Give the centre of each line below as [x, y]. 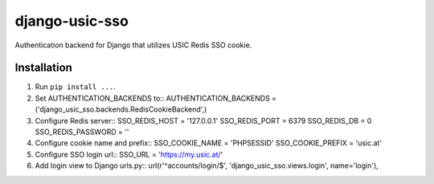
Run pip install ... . [75, 87]
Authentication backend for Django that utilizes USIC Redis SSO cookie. [133, 45]
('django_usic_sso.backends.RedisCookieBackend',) [121, 109]
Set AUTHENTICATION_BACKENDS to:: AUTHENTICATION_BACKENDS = [156, 98]
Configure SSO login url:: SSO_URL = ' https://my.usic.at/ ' [129, 154]
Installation [43, 68]
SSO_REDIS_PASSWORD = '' [82, 132]
